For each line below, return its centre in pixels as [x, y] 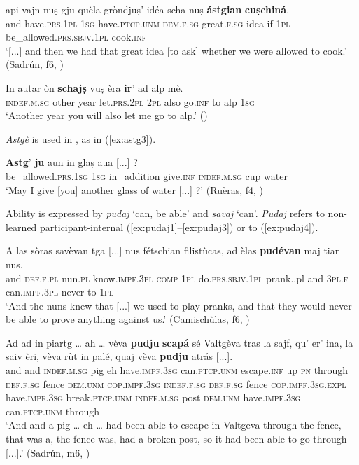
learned [21, 227]
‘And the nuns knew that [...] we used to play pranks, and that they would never [179, 305]
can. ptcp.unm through [52, 411]
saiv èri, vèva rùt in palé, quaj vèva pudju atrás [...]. [119, 356]
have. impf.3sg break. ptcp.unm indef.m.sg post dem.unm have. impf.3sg [153, 397]
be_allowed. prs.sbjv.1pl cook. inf [76, 37]
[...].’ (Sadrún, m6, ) [48, 452]
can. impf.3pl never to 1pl [60, 292]
